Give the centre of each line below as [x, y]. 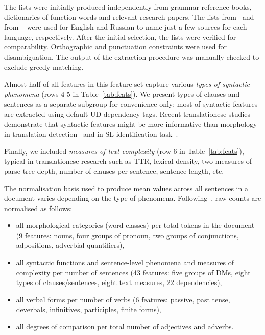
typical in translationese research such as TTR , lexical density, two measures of [128, 161]
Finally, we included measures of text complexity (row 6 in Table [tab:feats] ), [124, 151]
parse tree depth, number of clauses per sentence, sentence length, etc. [114, 171]
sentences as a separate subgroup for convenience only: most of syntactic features [131, 104]
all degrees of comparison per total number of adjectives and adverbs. [125, 327]
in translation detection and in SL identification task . [91, 134]
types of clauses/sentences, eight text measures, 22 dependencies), [119, 282]
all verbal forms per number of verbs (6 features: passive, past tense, [123, 299]
